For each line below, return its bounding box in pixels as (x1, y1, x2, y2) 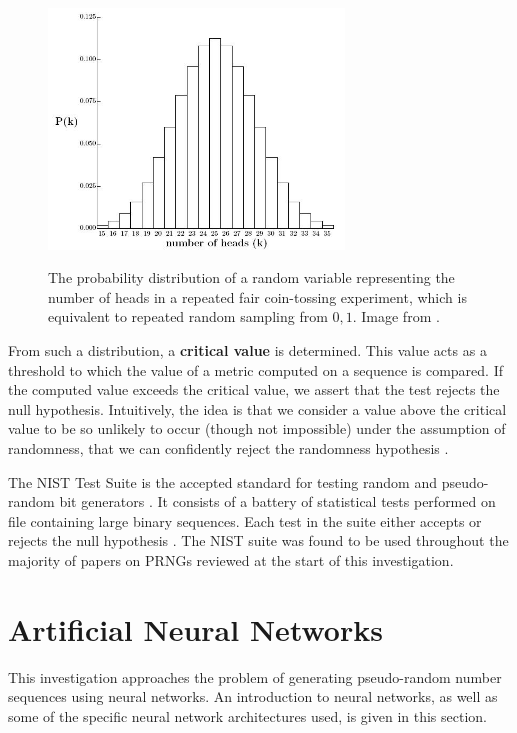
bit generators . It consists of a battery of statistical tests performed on (59, 491, 496, 512)
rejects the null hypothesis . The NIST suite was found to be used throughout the (8, 530, 509, 551)
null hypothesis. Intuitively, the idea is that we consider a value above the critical (8, 398, 507, 419)
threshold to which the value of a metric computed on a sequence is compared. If (8, 359, 503, 380)
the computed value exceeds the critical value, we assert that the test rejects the (8, 379, 500, 400)
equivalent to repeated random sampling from (48, 306, 328, 327)
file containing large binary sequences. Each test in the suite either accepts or (8, 510, 482, 531)
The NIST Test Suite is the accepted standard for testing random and (8, 471, 437, 492)
